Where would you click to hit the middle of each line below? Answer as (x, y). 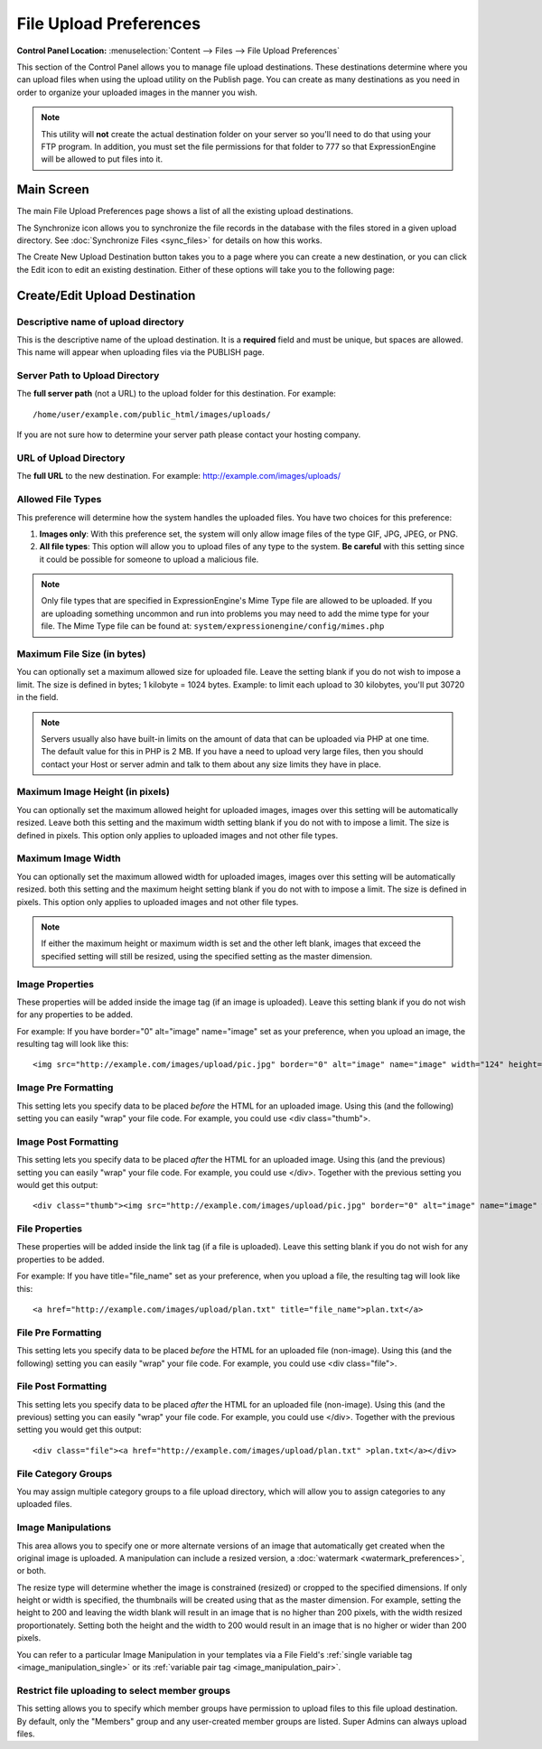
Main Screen (53, 190)
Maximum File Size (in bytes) (81, 654)
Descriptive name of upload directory (100, 322)
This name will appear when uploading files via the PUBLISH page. (141, 352)
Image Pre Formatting (65, 1088)
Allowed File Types (59, 500)
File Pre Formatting (59, 1333)
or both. (32, 1571)
